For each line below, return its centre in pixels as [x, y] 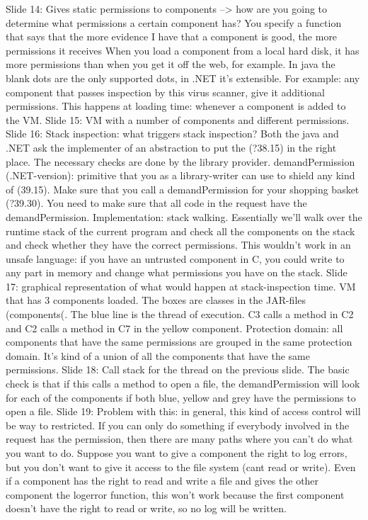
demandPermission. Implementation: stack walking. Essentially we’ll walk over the [184, 216]
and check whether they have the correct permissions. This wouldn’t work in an [178, 245]
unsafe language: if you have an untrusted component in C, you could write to [175, 258]
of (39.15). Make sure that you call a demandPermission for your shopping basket [183, 189]
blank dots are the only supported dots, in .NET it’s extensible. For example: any [183, 78]
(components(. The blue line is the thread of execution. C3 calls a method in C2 [180, 314]
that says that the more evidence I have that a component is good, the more [172, 36]
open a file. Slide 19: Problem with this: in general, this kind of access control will [183, 411]
